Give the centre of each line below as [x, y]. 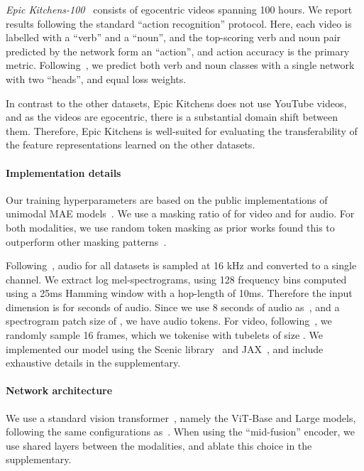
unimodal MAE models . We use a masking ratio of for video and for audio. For [180, 213]
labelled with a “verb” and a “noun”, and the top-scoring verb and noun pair [173, 37]
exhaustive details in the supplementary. [93, 363]
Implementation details [64, 172]
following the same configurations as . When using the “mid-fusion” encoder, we [181, 432]
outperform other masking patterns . [86, 241]
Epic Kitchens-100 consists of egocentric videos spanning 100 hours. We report [179, 9]
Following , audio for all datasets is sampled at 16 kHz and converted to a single [181, 265]
